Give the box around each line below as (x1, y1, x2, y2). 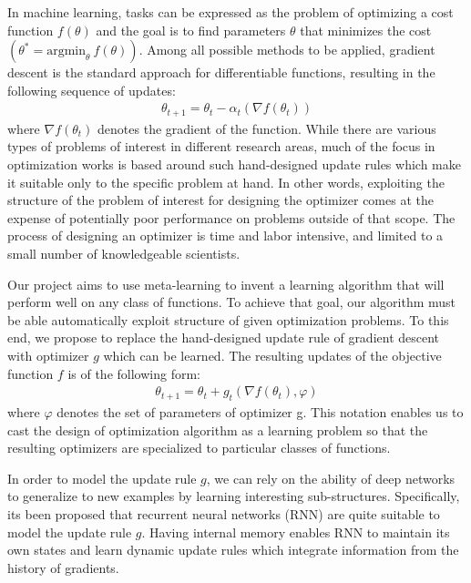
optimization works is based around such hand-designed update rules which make (7, 155, 461, 174)
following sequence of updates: (7, 80, 176, 99)
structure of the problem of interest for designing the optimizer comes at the (7, 190, 434, 210)
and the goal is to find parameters (96, 20, 286, 39)
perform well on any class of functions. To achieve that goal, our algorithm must (7, 292, 456, 312)
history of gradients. (7, 557, 119, 577)
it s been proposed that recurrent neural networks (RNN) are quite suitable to (7, 504, 440, 523)
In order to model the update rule (7, 468, 197, 487)
